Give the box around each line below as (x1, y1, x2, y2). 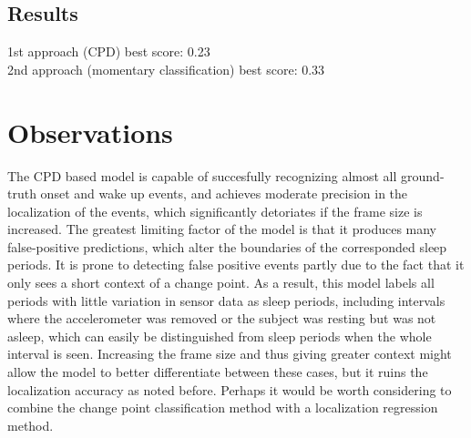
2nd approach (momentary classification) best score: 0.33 (7, 59, 325, 78)
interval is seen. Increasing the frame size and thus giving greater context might (7, 344, 452, 363)
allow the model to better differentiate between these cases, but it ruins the (7, 362, 428, 382)
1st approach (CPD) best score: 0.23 (7, 42, 210, 61)
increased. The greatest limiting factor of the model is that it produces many (7, 219, 437, 239)
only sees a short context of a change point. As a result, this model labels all (7, 273, 435, 292)
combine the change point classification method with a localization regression (7, 398, 438, 417)
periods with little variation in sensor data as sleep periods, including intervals (7, 290, 445, 310)
